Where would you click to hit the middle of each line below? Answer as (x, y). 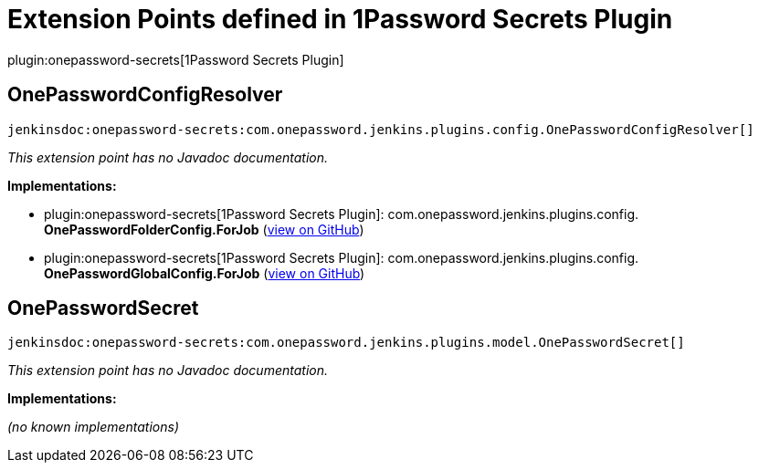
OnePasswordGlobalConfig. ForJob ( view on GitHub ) (205, 273)
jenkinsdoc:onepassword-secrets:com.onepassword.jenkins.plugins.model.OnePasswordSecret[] (346, 343)
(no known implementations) (94, 427)
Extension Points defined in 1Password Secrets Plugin (340, 19)
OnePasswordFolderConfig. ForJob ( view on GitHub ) (204, 229)
